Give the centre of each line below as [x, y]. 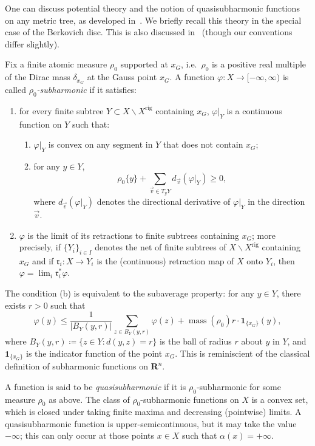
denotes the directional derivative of [164, 201]
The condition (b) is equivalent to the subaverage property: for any [130, 293]
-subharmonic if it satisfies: [87, 90]
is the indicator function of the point [94, 353]
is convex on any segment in [100, 144]
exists [15, 305]
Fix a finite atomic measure [56, 64]
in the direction [276, 201]
